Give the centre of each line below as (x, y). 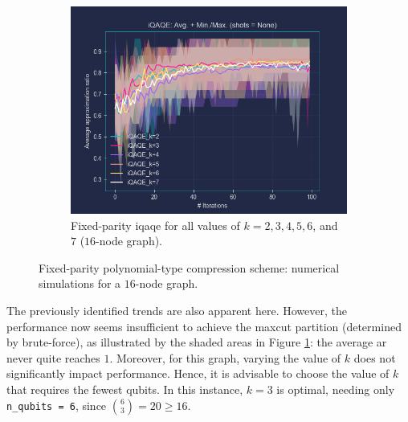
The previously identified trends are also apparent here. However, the (177, 310)
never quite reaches (53, 357)
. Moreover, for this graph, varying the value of (225, 357)
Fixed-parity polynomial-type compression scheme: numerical (189, 267)
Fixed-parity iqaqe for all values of (155, 225)
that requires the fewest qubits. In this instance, (125, 389)
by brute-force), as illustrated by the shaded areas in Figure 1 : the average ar (197, 342)
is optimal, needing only (336, 389)
